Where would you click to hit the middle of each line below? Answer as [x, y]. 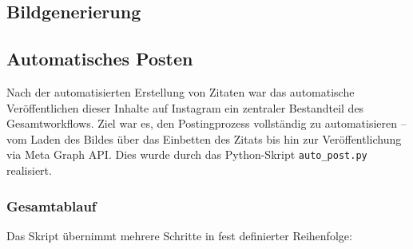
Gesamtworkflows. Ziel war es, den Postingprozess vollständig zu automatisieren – [206, 123]
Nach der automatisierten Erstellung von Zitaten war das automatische [181, 91]
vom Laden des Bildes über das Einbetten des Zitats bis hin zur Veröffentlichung [204, 138]
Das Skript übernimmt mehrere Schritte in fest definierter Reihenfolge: [179, 235]
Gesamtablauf [52, 206]
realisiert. [29, 170]
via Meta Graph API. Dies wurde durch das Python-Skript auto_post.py [187, 154]
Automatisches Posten [100, 59]
